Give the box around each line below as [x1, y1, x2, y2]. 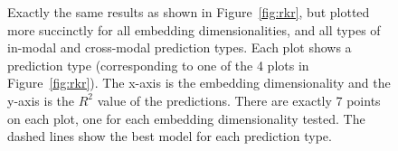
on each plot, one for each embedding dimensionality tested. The [7, 109, 365, 127]
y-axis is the [7, 90, 75, 109]
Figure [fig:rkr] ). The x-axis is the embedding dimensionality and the [7, 73, 391, 92]
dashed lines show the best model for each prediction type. [7, 127, 332, 146]
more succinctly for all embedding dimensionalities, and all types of [7, 20, 381, 39]
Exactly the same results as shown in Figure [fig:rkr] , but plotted [7, 3, 370, 21]
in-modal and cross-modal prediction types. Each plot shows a [7, 38, 352, 57]
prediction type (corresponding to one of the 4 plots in [7, 55, 309, 74]
